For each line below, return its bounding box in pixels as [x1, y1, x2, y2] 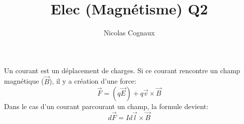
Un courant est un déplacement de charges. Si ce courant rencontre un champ [4, 65, 241, 75]
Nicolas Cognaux [103, 27, 155, 38]
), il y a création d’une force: [49, 76, 137, 86]
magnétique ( [4, 76, 44, 86]
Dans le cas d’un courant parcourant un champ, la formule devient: [4, 101, 209, 112]
